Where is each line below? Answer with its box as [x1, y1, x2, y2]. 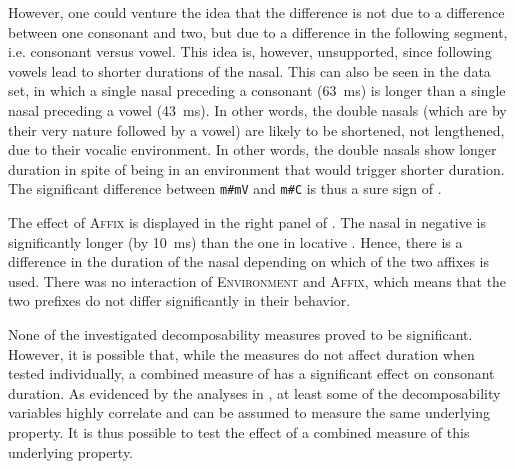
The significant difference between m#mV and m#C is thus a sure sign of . [8, 178, 442, 199]
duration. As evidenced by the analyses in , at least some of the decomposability [8, 382, 501, 403]
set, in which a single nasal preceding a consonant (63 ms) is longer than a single [8, 80, 506, 101]
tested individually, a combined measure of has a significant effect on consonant [8, 363, 495, 384]
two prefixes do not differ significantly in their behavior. [8, 290, 351, 311]
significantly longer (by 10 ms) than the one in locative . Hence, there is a [8, 231, 463, 252]
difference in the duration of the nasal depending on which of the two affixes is [8, 251, 489, 272]
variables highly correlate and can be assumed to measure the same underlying [8, 402, 491, 423]
